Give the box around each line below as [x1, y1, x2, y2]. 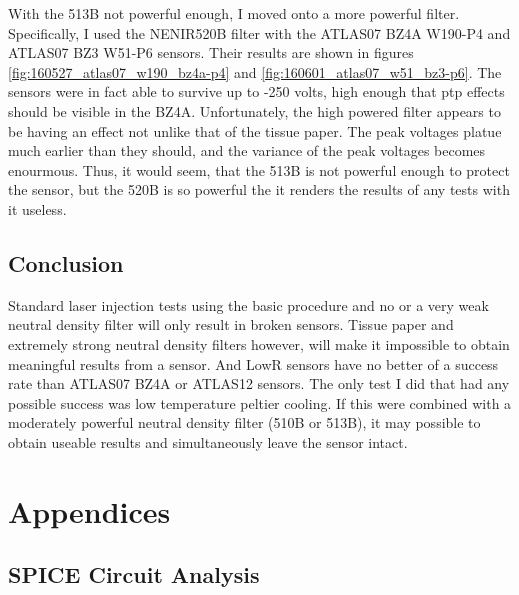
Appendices [8, 490, 171, 531]
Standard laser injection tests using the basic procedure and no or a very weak [8, 294, 489, 315]
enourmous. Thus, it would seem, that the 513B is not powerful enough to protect [8, 159, 510, 180]
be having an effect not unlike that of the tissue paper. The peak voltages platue [8, 120, 502, 141]
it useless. [8, 198, 67, 219]
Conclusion [8, 247, 124, 278]
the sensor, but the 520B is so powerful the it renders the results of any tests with [8, 179, 510, 200]
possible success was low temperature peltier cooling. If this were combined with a [8, 392, 512, 413]
